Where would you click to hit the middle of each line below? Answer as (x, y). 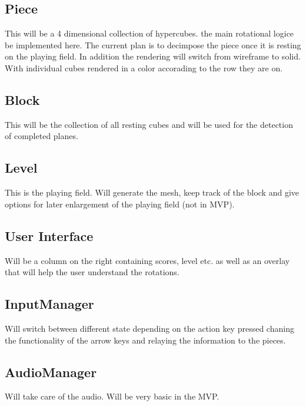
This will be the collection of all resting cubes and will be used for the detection (149, 124)
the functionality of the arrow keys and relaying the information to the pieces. (145, 340)
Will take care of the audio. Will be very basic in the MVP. (112, 396)
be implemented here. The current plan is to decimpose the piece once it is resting (153, 44)
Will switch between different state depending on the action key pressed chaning (149, 328)
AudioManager (51, 372)
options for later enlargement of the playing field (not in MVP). (120, 204)
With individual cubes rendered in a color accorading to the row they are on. (144, 67)
